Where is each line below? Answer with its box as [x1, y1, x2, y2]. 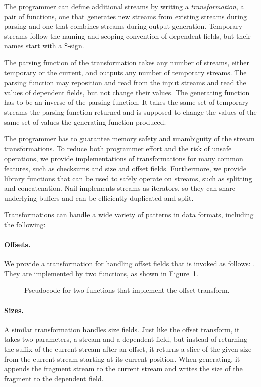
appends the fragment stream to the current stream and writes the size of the [4, 363, 243, 374]
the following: [4, 219, 46, 229]
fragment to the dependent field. [4, 373, 104, 383]
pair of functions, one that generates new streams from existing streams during [4, 11, 247, 21]
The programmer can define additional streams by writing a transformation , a [4, 1, 244, 11]
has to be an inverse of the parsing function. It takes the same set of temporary [4, 97, 249, 107]
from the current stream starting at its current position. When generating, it [4, 353, 240, 364]
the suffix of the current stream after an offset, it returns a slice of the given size [4, 344, 252, 354]
